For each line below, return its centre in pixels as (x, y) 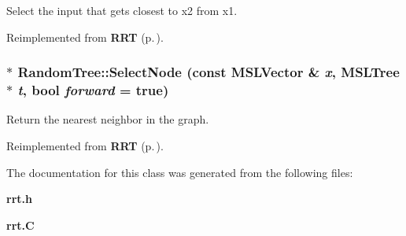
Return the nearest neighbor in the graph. (108, 119)
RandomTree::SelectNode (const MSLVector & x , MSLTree (209, 72)
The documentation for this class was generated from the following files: (180, 172)
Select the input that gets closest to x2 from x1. (122, 10)
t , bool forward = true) (93, 90)
